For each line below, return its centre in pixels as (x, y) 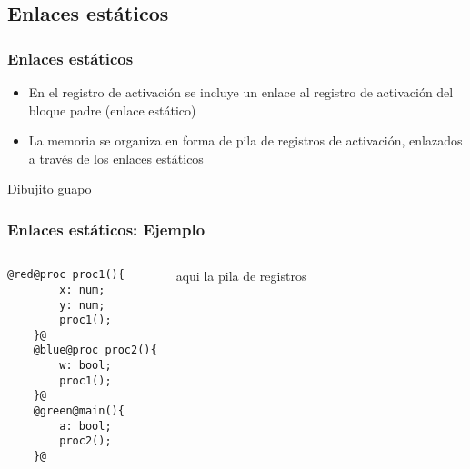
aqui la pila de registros (241, 276)
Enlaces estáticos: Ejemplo (106, 229)
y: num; (82, 305)
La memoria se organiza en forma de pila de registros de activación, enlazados (245, 140)
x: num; (82, 289)
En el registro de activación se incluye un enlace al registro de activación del (241, 92)
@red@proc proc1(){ (66, 275)
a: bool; (85, 426)
